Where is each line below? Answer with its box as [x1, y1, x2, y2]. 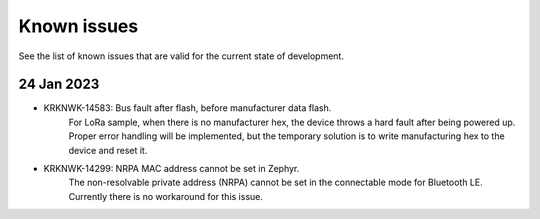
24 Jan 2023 [18, 76, 100, 93]
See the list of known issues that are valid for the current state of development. [18, 50, 345, 62]
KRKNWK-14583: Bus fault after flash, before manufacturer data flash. [43, 102, 332, 114]
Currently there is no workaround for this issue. [68, 190, 264, 202]
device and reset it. [68, 144, 148, 156]
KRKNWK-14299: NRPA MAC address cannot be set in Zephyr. [43, 163, 300, 175]
